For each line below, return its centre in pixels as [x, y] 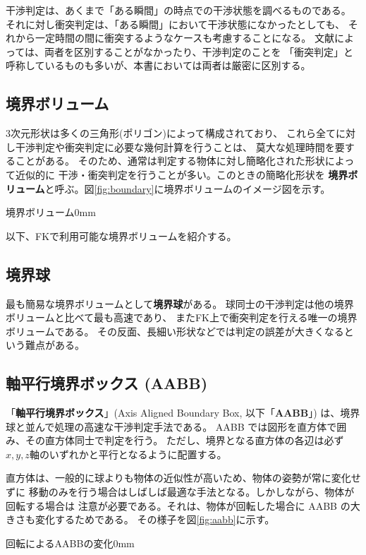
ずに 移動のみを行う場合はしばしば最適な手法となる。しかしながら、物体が [180, 492]
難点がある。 [55, 345]
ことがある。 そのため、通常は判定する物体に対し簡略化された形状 [170, 161]
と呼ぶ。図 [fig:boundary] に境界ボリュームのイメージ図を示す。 [188, 188]
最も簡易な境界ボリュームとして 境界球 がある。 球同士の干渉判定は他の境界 [180, 303]
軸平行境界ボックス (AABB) [107, 383]
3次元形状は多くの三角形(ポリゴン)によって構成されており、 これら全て [171, 133]
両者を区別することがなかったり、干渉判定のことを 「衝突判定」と [199, 51]
